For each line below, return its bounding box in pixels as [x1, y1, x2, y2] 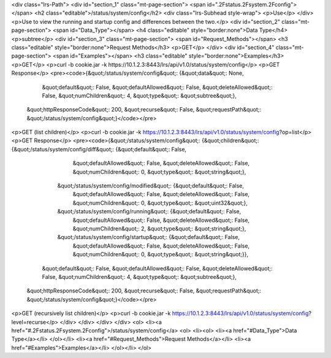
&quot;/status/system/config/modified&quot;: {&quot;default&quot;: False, [57, 182, 245, 189]
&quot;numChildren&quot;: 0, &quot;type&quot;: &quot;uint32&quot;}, [72, 199, 248, 207]
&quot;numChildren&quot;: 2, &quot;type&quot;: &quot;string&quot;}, [72, 224, 246, 232]
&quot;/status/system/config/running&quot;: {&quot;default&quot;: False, [57, 208, 242, 215]
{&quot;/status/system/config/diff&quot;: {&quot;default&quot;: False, [11, 145, 187, 153]
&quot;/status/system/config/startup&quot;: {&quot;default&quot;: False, [57, 234, 240, 241]
